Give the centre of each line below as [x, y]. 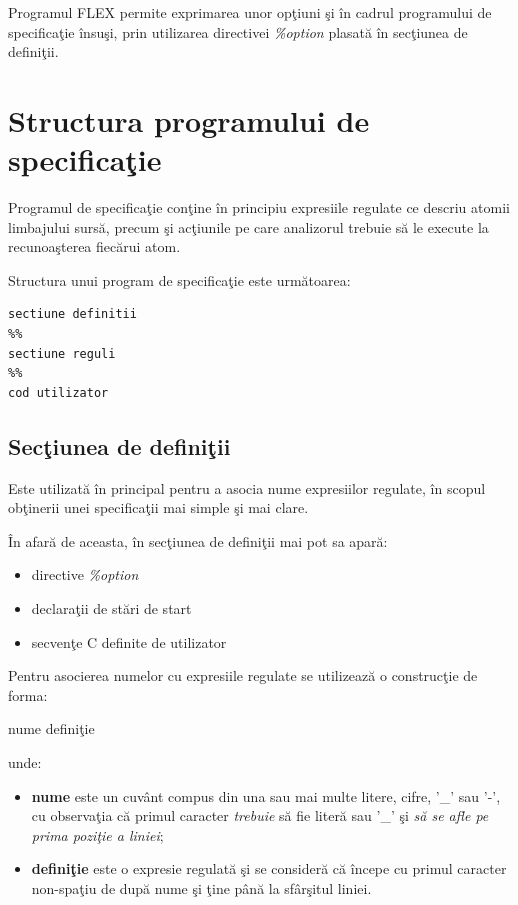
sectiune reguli [62, 353]
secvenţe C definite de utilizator [129, 641]
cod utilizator [58, 392]
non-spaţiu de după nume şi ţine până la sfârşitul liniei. [201, 887]
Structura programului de [189, 119]
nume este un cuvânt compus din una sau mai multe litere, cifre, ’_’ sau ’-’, [266, 795]
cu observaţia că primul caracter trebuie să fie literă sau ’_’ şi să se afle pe [260, 815]
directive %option [85, 574]
